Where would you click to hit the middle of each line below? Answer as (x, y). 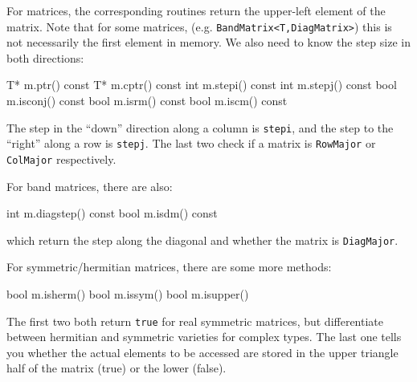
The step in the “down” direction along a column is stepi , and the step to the (200, 127)
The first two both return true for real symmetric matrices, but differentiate (195, 321)
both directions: (45, 57)
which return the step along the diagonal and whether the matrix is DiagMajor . (202, 240)
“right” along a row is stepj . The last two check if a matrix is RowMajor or (191, 143)
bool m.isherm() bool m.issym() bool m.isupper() (128, 294)
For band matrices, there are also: (90, 186)
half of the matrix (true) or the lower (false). (117, 368)
